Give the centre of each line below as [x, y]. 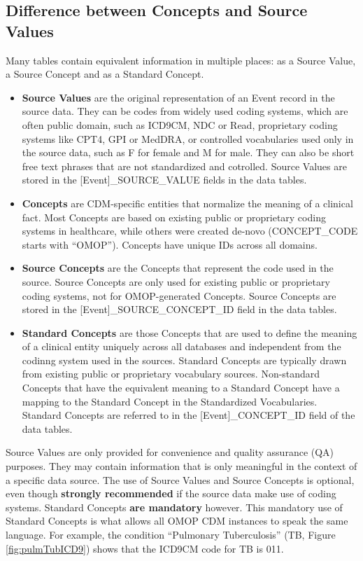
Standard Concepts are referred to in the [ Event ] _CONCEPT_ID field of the [188, 415]
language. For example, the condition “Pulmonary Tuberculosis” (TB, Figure [171, 534]
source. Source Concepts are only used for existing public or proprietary [176, 281]
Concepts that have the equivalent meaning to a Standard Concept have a [181, 388]
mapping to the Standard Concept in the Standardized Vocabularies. [170, 401]
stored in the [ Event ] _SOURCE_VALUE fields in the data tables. [164, 180]
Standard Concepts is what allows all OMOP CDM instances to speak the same [177, 521]
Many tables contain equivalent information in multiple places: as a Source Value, [181, 60]
